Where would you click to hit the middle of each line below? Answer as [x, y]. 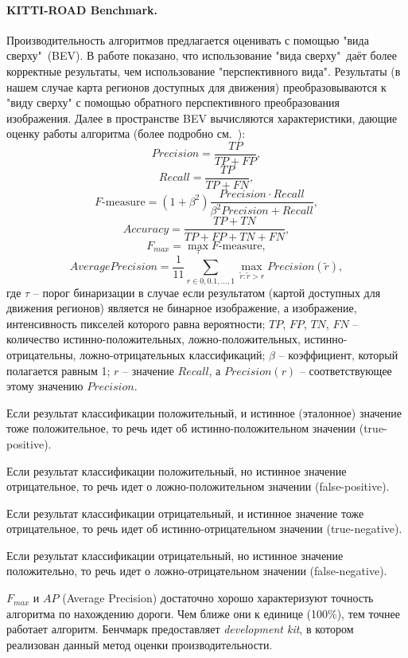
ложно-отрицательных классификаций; [173, 354]
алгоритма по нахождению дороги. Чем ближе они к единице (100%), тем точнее [204, 613]
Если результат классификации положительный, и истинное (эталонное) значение [204, 412]
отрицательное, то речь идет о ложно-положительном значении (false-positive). [198, 486]
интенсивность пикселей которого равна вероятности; [136, 323]
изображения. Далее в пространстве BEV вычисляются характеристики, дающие [202, 117]
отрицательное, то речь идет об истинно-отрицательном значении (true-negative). [204, 529]
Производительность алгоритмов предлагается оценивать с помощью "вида [188, 39]
